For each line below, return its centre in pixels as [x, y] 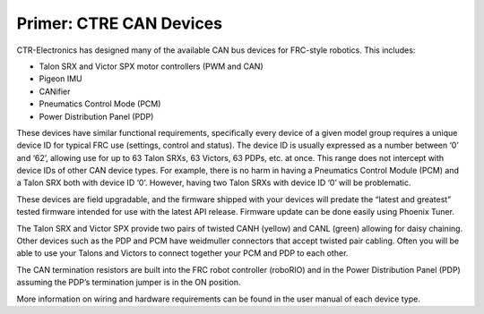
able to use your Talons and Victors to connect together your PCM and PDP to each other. [182, 253]
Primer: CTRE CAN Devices [120, 23]
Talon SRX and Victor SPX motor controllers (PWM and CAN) [151, 66]
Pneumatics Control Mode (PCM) [100, 104]
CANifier [55, 91]
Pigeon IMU [60, 79]
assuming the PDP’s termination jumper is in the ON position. [129, 283]
